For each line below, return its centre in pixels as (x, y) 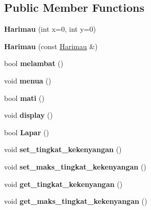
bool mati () (24, 98)
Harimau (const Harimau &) (51, 46)
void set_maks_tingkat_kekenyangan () (75, 166)
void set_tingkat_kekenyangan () (63, 149)
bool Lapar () (27, 132)
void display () (28, 115)
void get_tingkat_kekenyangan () (63, 184)
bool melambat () (34, 63)
